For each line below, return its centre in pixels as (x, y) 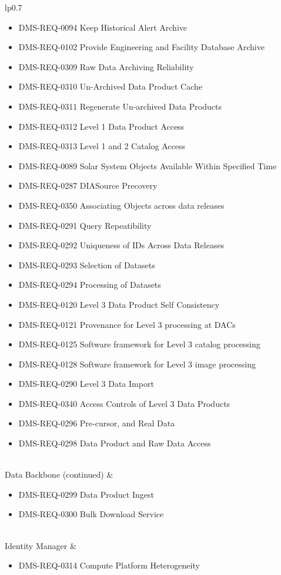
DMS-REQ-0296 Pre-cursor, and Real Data (97, 423)
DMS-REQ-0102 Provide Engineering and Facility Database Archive (141, 47)
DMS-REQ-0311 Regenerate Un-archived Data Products (120, 106)
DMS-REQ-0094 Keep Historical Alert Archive (103, 27)
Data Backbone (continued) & (59, 474)
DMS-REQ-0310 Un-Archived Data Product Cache (110, 86)
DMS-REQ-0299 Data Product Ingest (86, 494)
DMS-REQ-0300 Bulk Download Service (91, 514)
